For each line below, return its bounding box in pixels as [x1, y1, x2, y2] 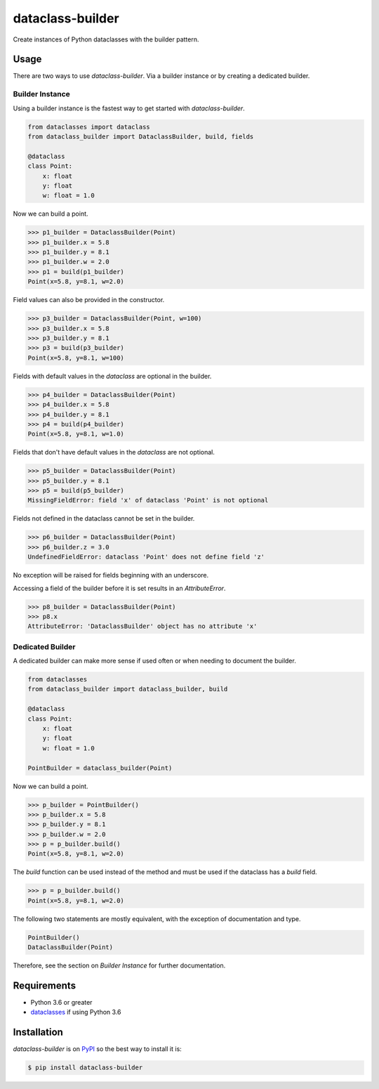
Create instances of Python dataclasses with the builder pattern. [13, 35, 199, 44]
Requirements [13, 980, 77, 991]
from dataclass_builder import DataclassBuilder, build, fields [27, 132, 254, 141]
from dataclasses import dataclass [27, 123, 150, 131]
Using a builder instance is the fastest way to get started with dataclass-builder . [13, 104, 245, 112]
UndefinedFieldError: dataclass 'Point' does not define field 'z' [27, 553, 265, 561]
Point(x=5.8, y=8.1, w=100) [27, 353, 124, 362]
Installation [13, 1026, 63, 1038]
